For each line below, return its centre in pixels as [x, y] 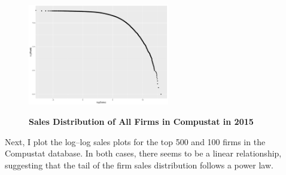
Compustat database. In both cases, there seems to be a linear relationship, [143, 153]
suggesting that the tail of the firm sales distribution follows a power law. [139, 165]
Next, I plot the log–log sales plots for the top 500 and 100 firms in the [135, 141]
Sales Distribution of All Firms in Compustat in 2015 [141, 121]
